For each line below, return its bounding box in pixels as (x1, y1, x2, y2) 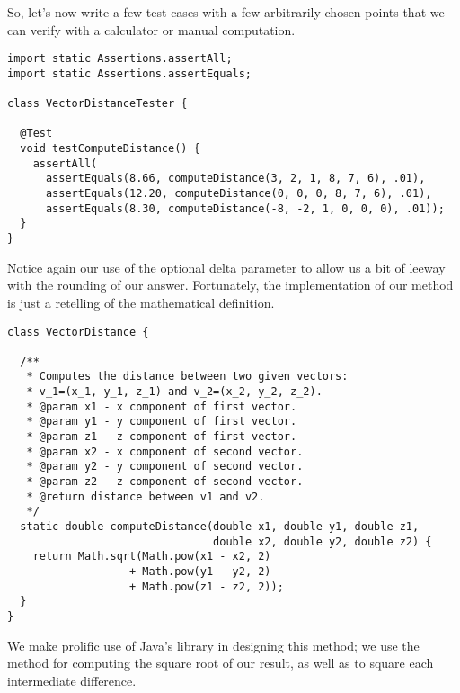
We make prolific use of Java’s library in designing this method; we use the (7, 635, 420, 654)
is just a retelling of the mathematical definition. (7, 292, 275, 311)
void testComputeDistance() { (20, 142, 200, 156)
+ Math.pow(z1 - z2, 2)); (129, 580, 284, 593)
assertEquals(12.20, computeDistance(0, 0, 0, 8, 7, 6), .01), (45, 187, 432, 201)
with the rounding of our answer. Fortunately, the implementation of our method (7, 275, 454, 294)
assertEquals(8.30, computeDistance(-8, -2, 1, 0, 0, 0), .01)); (45, 202, 445, 215)
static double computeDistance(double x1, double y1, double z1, (20, 520, 420, 534)
